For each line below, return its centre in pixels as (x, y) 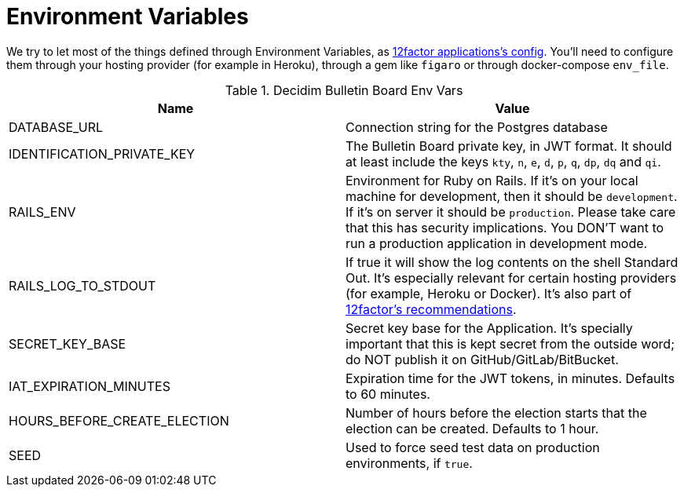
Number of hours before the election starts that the (496, 413)
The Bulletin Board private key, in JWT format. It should (509, 146)
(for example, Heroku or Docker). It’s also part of (489, 293)
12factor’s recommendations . (431, 309)
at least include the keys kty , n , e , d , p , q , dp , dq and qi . (503, 161)
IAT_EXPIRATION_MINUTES (90, 386)
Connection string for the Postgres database (477, 127)
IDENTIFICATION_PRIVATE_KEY (102, 153)
